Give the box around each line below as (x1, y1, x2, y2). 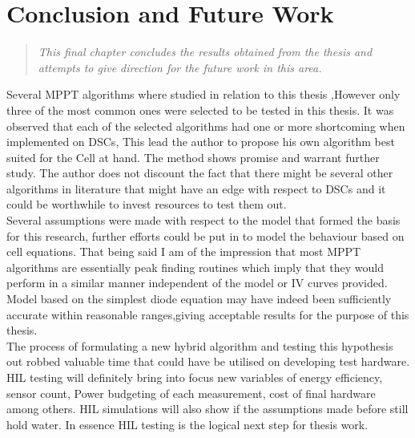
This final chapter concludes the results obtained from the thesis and (38, 43, 373, 60)
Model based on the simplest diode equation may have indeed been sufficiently (6, 290, 392, 307)
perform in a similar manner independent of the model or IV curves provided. (6, 274, 388, 291)
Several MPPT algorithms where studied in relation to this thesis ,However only (6, 86, 401, 103)
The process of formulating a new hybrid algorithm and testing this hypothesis (6, 337, 393, 354)
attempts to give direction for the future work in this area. (38, 59, 322, 75)
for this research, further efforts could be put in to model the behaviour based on (6, 227, 405, 244)
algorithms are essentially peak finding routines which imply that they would (6, 258, 385, 275)
